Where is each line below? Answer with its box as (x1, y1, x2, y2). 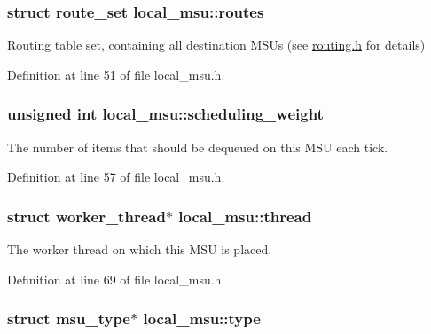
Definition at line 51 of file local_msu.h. (7, 65, 225, 83)
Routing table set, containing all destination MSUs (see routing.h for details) (7, 35, 426, 54)
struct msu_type (7, 307, 130, 330)
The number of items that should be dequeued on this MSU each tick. (7, 137, 388, 156)
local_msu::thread (178, 205, 312, 227)
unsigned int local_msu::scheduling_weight (7, 103, 324, 125)
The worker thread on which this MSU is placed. (7, 240, 272, 259)
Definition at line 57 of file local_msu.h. (7, 167, 225, 186)
